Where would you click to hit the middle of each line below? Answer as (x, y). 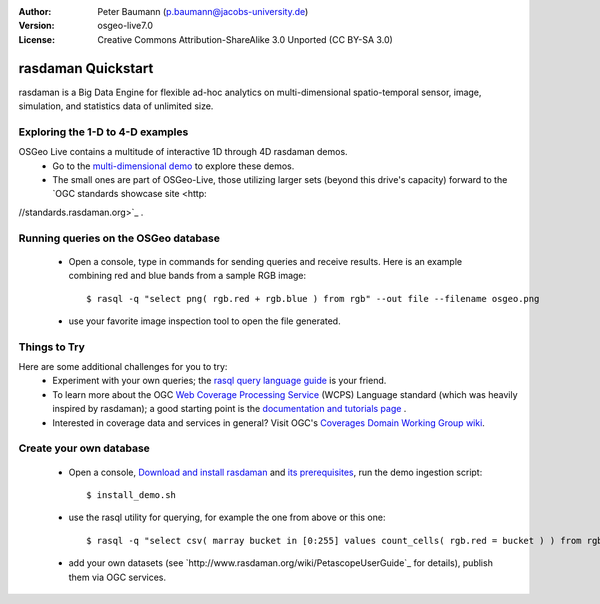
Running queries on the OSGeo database (119, 238)
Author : (35, 11)
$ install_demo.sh (131, 494)
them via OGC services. (117, 577)
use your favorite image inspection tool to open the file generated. (204, 321)
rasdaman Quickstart (86, 68)
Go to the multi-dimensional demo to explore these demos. (173, 166)
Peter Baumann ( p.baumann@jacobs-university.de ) (203, 11)
